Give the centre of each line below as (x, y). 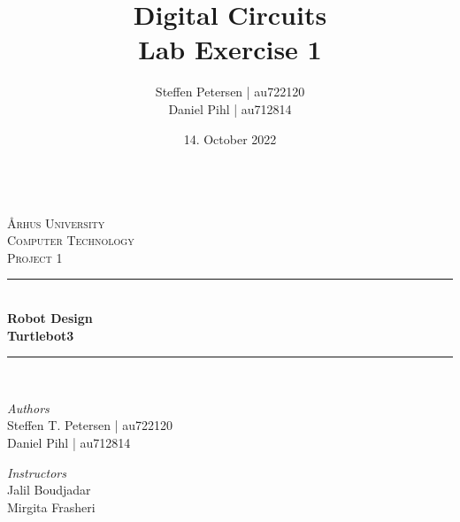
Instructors (37, 472)
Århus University (56, 223)
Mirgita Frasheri (51, 507)
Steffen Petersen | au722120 (230, 92)
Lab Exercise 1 (230, 49)
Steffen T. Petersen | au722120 (90, 425)
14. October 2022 (230, 138)
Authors (28, 407)
